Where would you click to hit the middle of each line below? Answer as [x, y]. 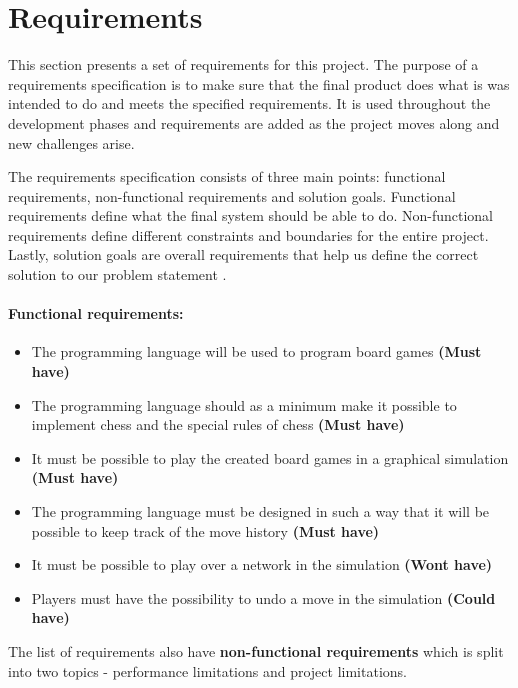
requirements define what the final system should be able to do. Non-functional [250, 215]
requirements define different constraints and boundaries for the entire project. [248, 234]
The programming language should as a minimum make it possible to [244, 404]
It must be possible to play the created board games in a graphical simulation [270, 457]
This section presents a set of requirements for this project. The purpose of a [243, 64]
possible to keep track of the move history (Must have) [205, 530]
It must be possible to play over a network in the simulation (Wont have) [262, 564]
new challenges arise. [71, 142]
